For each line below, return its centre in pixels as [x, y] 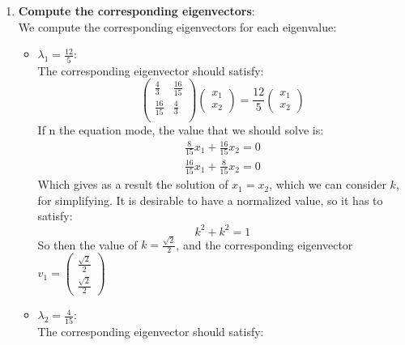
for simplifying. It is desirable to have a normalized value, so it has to [210, 200]
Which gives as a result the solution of [133, 184]
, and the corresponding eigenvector [264, 244]
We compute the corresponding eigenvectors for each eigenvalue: [177, 26]
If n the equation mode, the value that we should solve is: [181, 129]
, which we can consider [328, 184]
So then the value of [87, 244]
